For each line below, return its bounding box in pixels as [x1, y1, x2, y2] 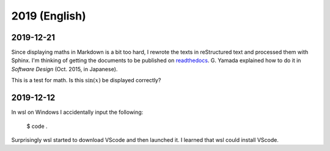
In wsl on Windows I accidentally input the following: [11, 108, 144, 116]
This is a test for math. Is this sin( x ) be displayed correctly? [11, 77, 161, 84]
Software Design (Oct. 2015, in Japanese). [11, 65, 118, 72]
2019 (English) [11, 9, 86, 23]
